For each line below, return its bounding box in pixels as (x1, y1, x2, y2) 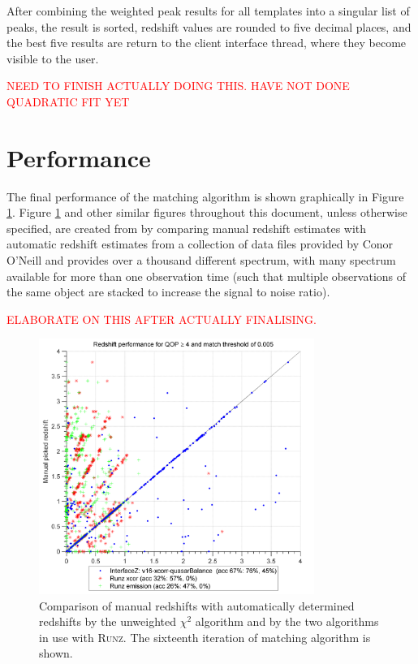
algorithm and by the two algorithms (195, 613, 379, 630)
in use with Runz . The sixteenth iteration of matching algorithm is (39, 628, 371, 645)
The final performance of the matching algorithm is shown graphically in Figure (6, 188, 404, 205)
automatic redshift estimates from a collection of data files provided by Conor (6, 235, 394, 252)
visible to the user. (6, 50, 99, 67)
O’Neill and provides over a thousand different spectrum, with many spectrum (6, 252, 396, 269)
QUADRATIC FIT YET (6, 93, 130, 110)
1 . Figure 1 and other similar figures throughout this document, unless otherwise (6, 204, 407, 221)
